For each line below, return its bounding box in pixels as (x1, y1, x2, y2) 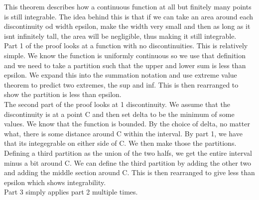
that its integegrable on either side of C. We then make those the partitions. (4, 138, 237, 148)
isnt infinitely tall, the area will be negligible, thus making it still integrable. (4, 30, 237, 41)
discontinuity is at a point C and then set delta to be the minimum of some (4, 108, 235, 119)
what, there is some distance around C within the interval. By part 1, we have (4, 128, 243, 138)
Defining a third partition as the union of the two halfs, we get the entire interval (4, 147, 252, 158)
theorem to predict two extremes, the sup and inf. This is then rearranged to (4, 79, 239, 90)
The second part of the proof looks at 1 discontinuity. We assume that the (4, 99, 230, 109)
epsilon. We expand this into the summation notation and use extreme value (4, 70, 237, 80)
